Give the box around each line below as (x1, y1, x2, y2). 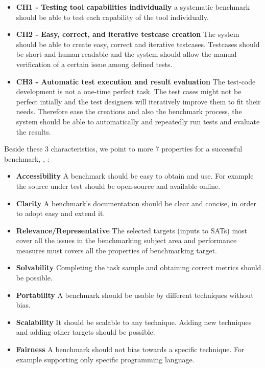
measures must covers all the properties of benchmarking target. (16, 245, 217, 255)
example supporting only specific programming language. (16, 354, 195, 364)
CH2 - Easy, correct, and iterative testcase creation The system (16, 29, 239, 39)
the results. (16, 126, 51, 137)
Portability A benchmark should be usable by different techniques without (16, 289, 254, 300)
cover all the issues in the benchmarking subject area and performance (16, 235, 237, 246)
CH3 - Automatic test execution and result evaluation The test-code (16, 76, 256, 86)
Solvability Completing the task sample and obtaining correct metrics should (16, 262, 261, 273)
